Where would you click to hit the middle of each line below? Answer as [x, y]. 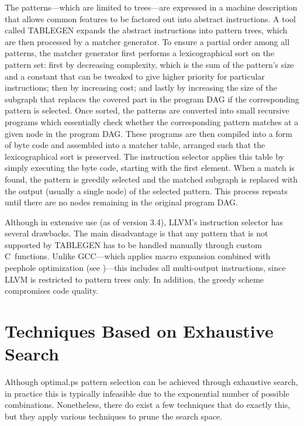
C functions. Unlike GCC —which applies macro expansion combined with [138, 256]
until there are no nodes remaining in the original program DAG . [121, 202]
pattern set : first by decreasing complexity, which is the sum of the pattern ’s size [149, 64]
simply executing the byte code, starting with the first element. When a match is [150, 168]
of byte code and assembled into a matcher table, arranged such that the [135, 145]
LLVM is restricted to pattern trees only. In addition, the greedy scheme [134, 279]
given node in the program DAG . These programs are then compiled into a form [148, 133]
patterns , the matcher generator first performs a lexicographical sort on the [140, 53]
